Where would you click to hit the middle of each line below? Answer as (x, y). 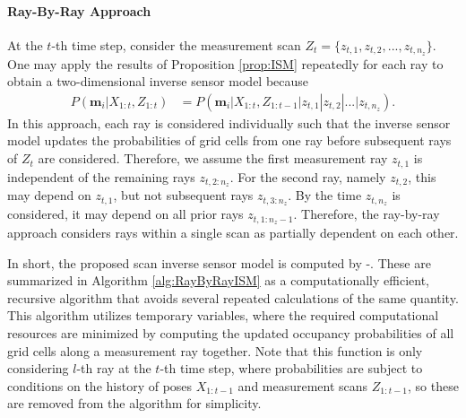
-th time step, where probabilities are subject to (291, 368)
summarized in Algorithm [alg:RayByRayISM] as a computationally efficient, (218, 280)
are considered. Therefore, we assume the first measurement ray (213, 158)
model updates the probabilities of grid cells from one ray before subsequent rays (229, 140)
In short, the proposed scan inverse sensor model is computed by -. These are (219, 262)
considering (38, 368)
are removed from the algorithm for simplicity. (134, 403)
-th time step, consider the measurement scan (176, 44)
